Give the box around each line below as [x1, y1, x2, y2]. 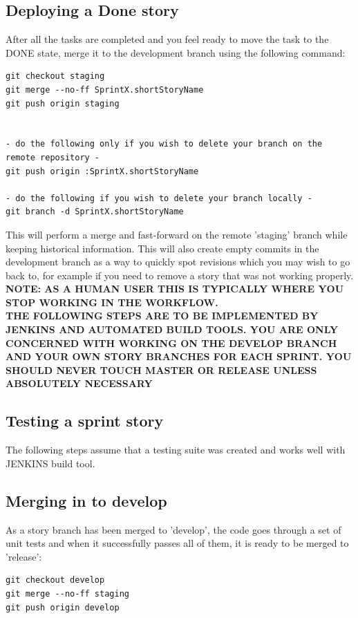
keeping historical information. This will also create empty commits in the [6, 241, 319, 255]
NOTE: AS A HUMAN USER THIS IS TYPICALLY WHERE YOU [6, 281, 344, 296]
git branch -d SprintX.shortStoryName [6, 207, 184, 217]
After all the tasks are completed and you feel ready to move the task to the [6, 32, 329, 46]
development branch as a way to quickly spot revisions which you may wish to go [6, 254, 350, 269]
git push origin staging [6, 98, 120, 109]
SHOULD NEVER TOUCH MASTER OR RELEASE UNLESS [6, 362, 317, 377]
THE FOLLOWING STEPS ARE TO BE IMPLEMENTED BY [6, 308, 319, 323]
